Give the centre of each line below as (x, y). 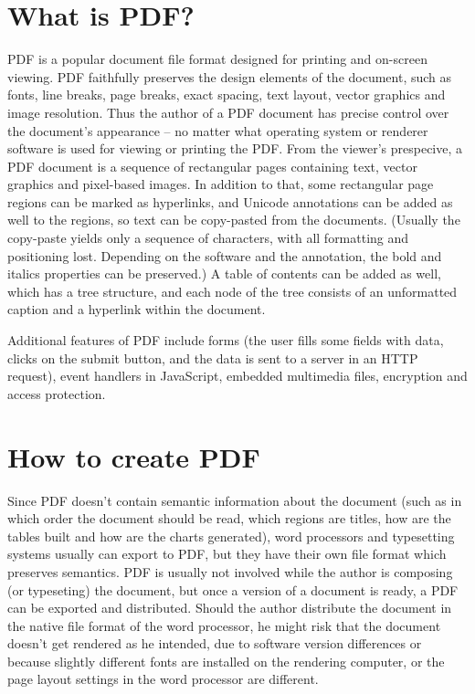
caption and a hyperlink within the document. (137, 309)
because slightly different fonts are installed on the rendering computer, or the (226, 661)
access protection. (57, 393)
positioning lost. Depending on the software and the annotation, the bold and (225, 255)
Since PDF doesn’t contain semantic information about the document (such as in (235, 500)
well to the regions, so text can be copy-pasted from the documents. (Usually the (234, 220)
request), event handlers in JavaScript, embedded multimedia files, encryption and (237, 376)
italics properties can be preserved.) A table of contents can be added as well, (224, 273)
